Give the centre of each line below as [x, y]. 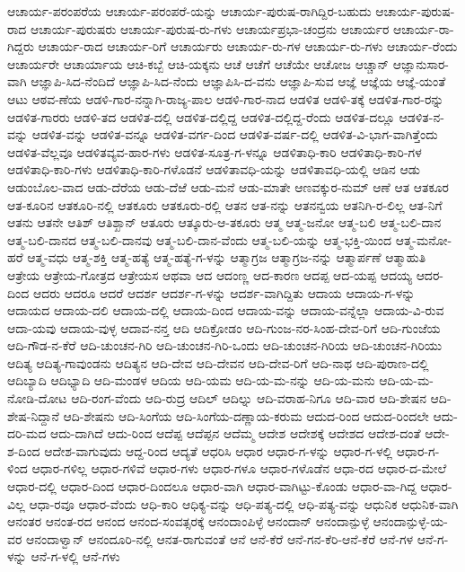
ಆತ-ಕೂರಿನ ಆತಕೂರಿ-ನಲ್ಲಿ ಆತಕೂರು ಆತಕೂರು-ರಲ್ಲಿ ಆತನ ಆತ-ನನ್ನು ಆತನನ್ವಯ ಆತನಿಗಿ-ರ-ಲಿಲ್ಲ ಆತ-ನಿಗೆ [225, 204]
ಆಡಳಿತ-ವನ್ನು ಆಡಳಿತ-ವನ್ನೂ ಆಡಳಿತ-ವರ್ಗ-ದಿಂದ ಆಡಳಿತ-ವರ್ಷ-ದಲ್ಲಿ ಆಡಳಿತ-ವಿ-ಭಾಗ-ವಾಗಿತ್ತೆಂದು [235, 134]
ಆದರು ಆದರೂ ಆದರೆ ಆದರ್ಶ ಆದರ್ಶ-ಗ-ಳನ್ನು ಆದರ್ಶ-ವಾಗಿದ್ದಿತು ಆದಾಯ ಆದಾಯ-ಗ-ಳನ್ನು [224, 292]
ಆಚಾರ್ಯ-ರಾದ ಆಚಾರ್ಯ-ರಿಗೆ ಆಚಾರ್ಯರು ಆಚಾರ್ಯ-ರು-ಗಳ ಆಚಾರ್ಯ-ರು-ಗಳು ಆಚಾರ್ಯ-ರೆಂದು [248, 46]
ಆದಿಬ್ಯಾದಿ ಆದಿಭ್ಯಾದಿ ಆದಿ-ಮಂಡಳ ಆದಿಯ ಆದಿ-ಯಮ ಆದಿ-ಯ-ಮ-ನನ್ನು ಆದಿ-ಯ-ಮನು [191, 380]
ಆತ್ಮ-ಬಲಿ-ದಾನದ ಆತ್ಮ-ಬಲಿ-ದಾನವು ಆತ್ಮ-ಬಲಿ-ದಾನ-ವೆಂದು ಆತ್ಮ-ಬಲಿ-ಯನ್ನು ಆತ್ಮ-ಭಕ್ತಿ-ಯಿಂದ [200, 239]
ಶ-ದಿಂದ [24, 450]
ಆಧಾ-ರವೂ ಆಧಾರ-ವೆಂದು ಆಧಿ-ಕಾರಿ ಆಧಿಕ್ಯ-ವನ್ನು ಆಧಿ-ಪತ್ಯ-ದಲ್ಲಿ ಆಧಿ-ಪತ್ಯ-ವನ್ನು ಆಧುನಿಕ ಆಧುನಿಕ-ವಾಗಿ [244, 503]
